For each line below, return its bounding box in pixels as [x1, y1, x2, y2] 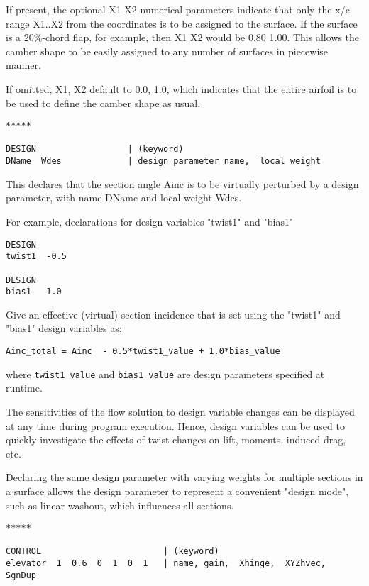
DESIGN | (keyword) [6, 144, 184, 155]
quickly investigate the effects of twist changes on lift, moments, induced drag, [6, 432, 346, 447]
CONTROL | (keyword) [6, 546, 219, 557]
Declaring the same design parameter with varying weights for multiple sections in [6, 470, 363, 485]
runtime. [6, 380, 43, 395]
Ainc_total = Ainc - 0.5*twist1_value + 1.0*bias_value [6, 346, 280, 357]
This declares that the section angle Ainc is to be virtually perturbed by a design [6, 176, 359, 191]
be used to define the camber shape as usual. [6, 95, 201, 110]
